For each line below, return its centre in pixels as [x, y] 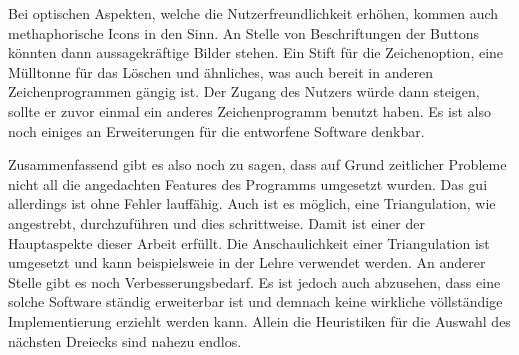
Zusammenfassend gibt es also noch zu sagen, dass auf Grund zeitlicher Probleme [257, 164]
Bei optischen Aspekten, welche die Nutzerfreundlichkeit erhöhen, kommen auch [253, 13]
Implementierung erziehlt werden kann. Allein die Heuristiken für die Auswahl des [259, 320]
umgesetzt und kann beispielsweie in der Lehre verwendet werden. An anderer [247, 262]
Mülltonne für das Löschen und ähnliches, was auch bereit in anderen [220, 71]
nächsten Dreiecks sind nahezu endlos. [125, 340]
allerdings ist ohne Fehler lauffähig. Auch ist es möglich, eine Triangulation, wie [252, 203]
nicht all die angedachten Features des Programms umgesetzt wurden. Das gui [248, 183]
